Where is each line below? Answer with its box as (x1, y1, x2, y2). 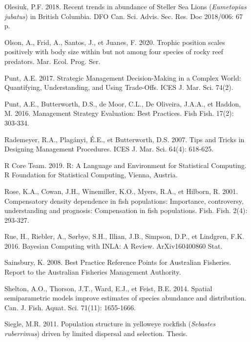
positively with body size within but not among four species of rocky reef (4, 46, 224, 57)
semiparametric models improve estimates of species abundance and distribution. (4, 293, 247, 303)
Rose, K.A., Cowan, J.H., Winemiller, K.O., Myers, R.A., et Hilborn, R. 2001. (4, 186, 238, 196)
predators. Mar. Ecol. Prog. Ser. (4, 56, 101, 66)
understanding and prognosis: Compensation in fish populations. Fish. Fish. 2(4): (4, 205, 248, 215)
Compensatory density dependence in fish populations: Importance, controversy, (4, 195, 244, 206)
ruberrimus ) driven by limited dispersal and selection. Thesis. (4, 328, 188, 339)
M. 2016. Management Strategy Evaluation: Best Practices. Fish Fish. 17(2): (4, 108, 234, 118)
